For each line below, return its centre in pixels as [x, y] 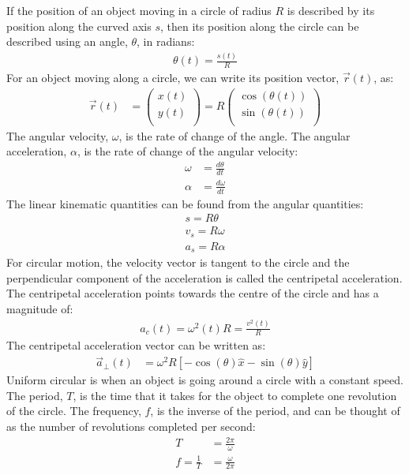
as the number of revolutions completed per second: [131, 426]
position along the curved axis [79, 26]
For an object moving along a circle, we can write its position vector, [173, 77]
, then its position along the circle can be [260, 26]
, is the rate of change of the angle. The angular [235, 135]
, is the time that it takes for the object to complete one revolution [235, 395]
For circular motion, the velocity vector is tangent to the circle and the [178, 262]
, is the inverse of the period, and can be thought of [275, 411]
